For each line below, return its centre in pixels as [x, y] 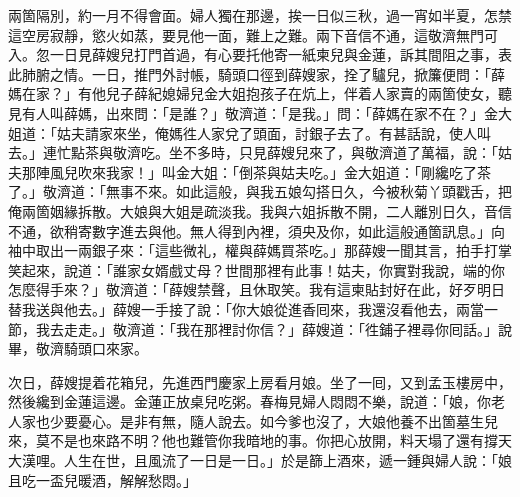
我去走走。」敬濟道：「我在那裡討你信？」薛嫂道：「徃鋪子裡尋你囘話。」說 [273, 328]
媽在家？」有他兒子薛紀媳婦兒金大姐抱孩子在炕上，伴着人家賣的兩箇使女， [253, 93]
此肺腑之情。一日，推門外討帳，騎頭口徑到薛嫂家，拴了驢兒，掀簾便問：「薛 [256, 73]
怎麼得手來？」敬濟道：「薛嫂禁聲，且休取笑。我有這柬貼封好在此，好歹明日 [256, 289]
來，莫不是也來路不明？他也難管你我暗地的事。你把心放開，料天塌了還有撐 [253, 440]
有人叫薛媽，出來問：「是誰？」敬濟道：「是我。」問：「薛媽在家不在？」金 [259, 112]
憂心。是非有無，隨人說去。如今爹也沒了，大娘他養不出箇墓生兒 [287, 420]
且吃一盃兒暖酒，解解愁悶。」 [102, 479]
